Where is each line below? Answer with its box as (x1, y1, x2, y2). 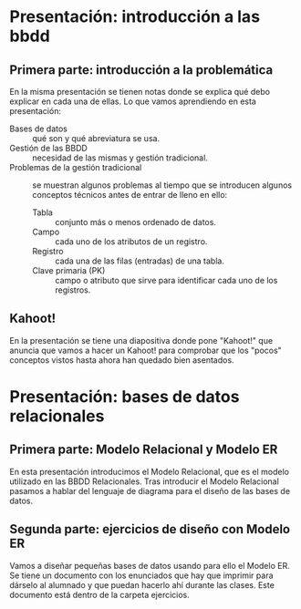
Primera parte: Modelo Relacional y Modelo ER (9, 442, 278, 458)
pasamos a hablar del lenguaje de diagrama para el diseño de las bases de (9, 485, 290, 496)
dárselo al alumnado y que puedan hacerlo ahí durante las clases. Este (9, 579, 275, 590)
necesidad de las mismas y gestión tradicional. (32, 152, 208, 163)
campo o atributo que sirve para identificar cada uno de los (55, 275, 278, 285)
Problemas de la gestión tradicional (9, 162, 142, 172)
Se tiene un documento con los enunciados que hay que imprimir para (9, 570, 274, 581)
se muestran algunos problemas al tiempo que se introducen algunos (32, 180, 293, 191)
